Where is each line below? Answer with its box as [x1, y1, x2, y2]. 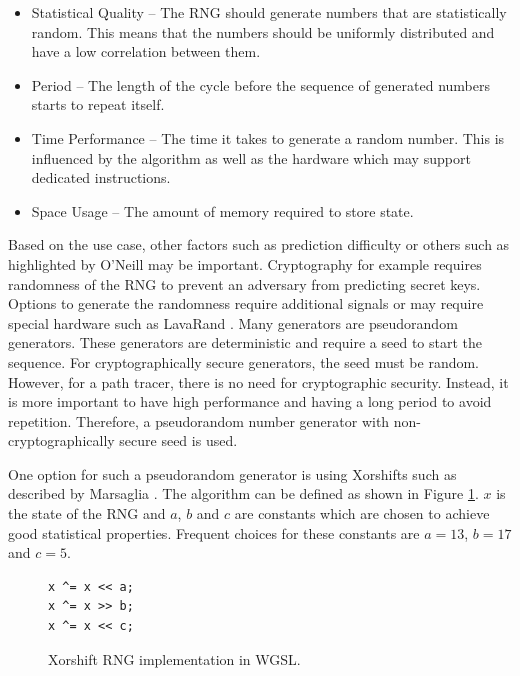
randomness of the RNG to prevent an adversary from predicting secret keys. [8, 273, 481, 294]
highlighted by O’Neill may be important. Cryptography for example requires [8, 253, 482, 274]
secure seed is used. [119, 430, 238, 451]
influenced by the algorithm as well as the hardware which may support [31, 147, 471, 168]
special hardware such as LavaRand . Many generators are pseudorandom [8, 312, 458, 333]
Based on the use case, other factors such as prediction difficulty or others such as [8, 234, 510, 255]
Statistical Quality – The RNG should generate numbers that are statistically [31, 2, 507, 22]
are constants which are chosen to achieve [234, 503, 490, 524]
